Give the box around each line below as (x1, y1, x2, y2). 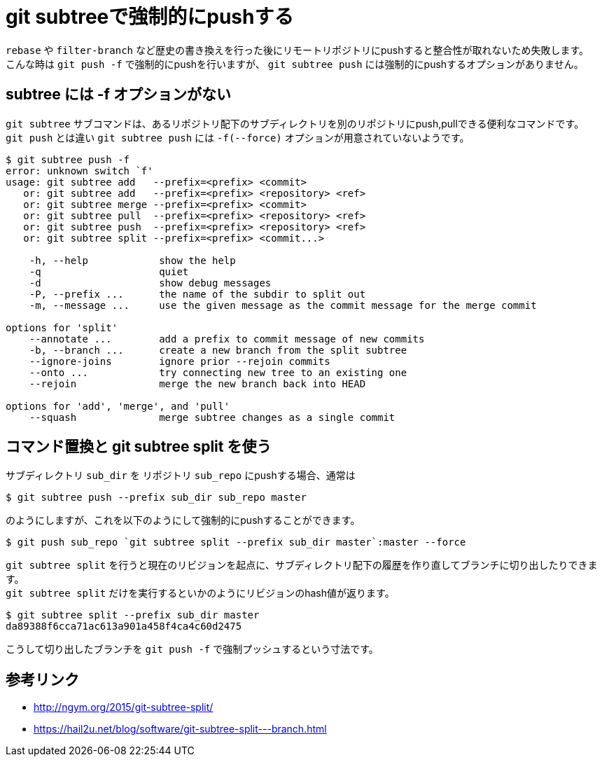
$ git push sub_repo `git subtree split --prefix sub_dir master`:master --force (6, 536, 466, 548)
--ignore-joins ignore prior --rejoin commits (29, 355, 330, 367)
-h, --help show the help (29, 254, 236, 266)
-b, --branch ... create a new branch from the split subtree (29, 344, 407, 356)
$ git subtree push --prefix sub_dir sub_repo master (6, 492, 307, 504)
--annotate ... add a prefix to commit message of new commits (29, 333, 425, 345)
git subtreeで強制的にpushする (6, 5, 294, 29)
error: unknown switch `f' (6, 165, 153, 176)
